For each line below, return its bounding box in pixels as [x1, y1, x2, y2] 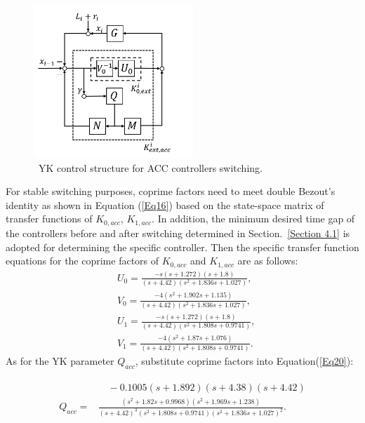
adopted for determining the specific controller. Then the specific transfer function [6, 239, 359, 254]
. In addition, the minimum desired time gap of [152, 211, 355, 226]
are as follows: [237, 253, 298, 268]
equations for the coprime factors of [6, 253, 159, 268]
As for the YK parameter [6, 354, 114, 368]
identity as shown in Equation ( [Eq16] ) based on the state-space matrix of [6, 197, 324, 212]
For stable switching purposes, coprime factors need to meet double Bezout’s [6, 184, 336, 199]
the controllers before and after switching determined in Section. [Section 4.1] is [6, 225, 350, 240]
